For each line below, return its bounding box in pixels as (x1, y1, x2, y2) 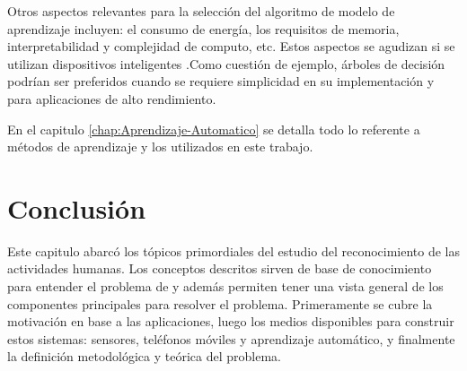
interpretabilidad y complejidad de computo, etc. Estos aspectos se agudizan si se (7, 37, 455, 56)
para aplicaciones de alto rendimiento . (7, 89, 216, 108)
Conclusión (7, 189, 146, 226)
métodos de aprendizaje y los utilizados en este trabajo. (7, 137, 313, 156)
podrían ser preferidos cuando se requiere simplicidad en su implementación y (7, 72, 435, 91)
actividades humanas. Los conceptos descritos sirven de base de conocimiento (7, 259, 432, 278)
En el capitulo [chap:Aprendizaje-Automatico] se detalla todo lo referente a (7, 119, 420, 138)
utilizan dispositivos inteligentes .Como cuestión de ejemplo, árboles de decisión (7, 54, 445, 73)
